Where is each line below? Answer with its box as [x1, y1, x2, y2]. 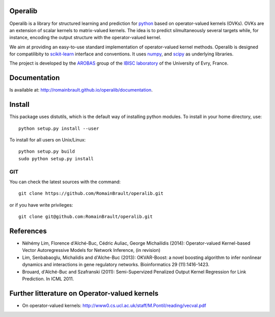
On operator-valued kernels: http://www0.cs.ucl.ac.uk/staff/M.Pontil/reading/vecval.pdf [22, 302, 206, 308]
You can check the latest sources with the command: [9, 179, 121, 185]
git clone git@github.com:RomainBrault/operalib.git [18, 214, 153, 220]
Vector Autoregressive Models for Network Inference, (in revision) [22, 247, 160, 253]
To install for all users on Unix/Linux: [9, 137, 86, 143]
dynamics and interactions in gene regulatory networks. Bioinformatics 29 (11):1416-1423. [22, 262, 210, 268]
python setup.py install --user [18, 125, 99, 131]
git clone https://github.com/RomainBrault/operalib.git [18, 191, 164, 196]
